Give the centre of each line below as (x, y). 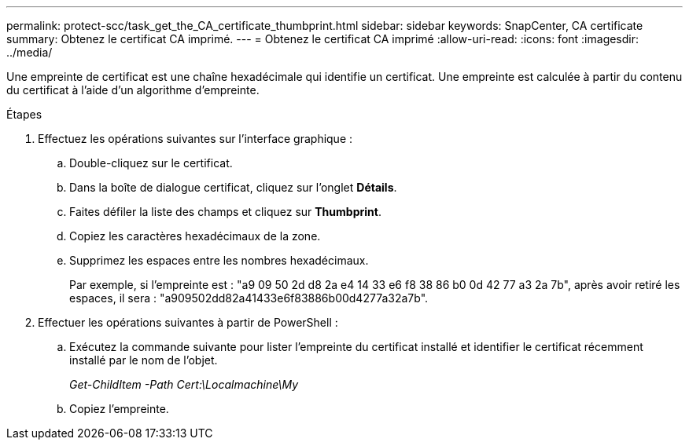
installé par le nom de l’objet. (144, 360)
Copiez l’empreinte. (119, 409)
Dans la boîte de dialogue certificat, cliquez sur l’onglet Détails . (233, 187)
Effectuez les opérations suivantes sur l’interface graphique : (195, 139)
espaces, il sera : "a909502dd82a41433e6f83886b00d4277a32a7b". (249, 298)
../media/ (29, 52)
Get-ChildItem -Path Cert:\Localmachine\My (184, 384)
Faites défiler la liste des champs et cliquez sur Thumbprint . (225, 212)
